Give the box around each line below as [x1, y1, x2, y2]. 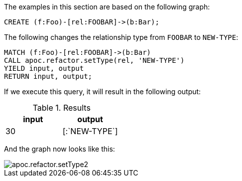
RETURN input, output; [4, 72, 93, 80]
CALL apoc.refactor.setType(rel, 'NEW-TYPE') [4, 56, 185, 64]
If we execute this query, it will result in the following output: [4, 87, 201, 96]
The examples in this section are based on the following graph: [4, 2, 210, 11]
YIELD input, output [4, 64, 84, 72]
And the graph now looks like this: [4, 145, 115, 153]
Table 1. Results [32, 103, 91, 113]
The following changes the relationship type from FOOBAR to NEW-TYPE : [4, 33, 239, 41]
